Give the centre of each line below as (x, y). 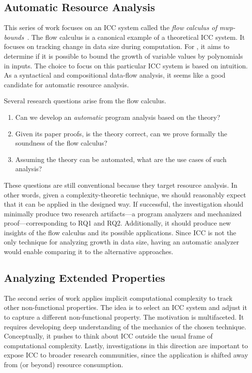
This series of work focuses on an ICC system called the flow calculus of (110, 27)
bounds (14, 37)
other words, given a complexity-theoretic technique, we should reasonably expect (125, 194)
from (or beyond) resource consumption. (64, 365)
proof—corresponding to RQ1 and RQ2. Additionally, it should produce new (118, 223)
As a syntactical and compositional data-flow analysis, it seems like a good (115, 75)
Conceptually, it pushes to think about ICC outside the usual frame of (108, 336)
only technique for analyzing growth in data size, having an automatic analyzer (122, 242)
